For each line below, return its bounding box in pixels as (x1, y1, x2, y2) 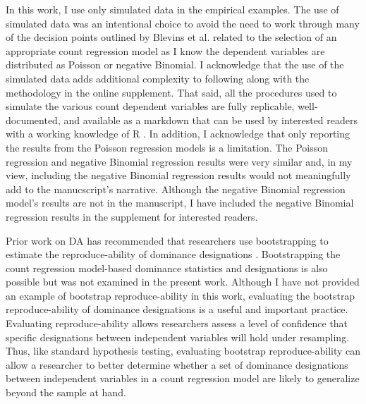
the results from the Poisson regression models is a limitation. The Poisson (6, 140, 329, 154)
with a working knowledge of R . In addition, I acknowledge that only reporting (6, 126, 350, 141)
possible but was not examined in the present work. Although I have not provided (6, 274, 360, 289)
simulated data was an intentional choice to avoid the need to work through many (6, 16, 360, 30)
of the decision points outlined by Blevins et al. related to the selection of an (6, 30, 337, 44)
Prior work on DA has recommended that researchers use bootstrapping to (6, 233, 329, 247)
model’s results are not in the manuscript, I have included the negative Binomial (6, 195, 354, 210)
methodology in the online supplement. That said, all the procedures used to (6, 85, 337, 99)
